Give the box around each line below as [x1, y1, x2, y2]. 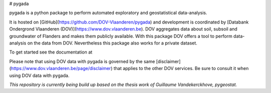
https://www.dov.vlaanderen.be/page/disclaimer [11, 65, 111, 71]
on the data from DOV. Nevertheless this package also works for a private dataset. [27, 40, 198, 46]
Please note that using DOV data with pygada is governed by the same [9, 58, 155, 64]
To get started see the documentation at [9, 49, 93, 55]
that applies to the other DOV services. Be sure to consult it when [113, 65, 249, 71]
